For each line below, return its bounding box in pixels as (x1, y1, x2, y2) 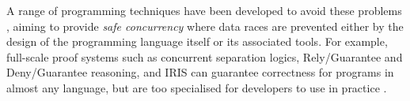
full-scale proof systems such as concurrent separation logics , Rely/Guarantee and (6, 48, 403, 65)
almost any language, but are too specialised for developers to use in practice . (6, 79, 387, 95)
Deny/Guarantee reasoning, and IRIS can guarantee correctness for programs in (6, 64, 394, 80)
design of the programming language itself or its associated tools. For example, (6, 33, 388, 50)
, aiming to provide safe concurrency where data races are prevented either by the (6, 17, 404, 34)
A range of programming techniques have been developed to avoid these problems (6, 2, 402, 18)
